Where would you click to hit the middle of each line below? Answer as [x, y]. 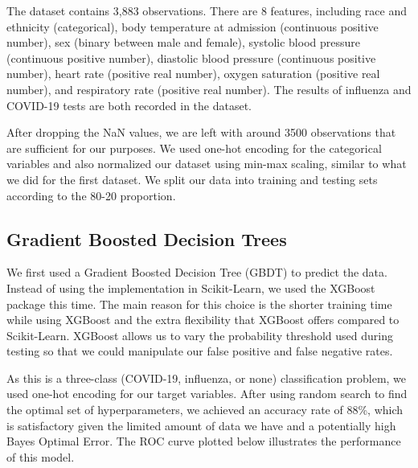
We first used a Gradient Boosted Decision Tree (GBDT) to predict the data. [197, 272]
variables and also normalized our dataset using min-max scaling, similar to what [207, 164]
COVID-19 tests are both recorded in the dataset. [129, 105]
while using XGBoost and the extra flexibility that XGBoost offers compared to [203, 320]
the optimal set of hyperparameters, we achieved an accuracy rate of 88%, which [205, 410]
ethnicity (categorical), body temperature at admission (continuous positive [193, 26]
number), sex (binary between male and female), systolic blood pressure [183, 42]
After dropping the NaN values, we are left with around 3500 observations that [201, 132]
